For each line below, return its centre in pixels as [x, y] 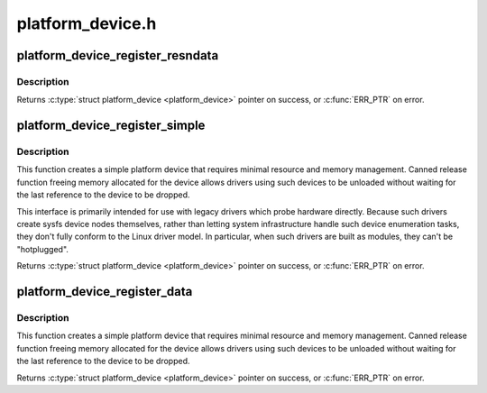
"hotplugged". [43, 249]
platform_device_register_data [105, 292]
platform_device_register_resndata [118, 55]
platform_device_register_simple [111, 126]
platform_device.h [87, 23]
